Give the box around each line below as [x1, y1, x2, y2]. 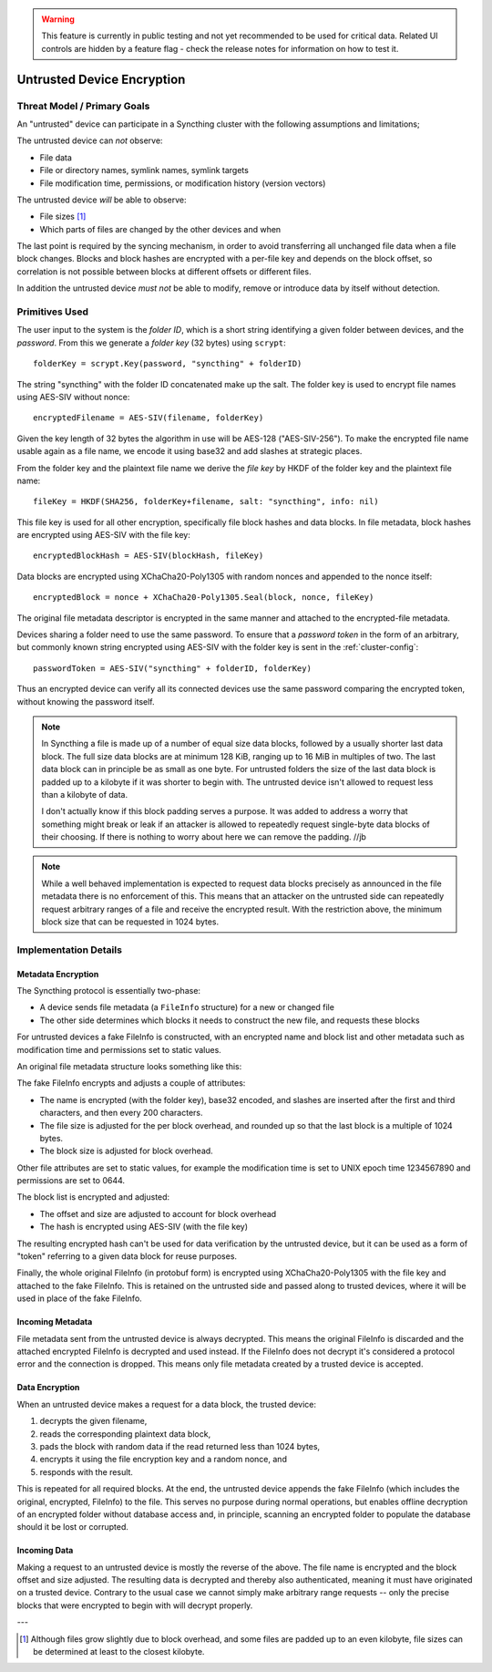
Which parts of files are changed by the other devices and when [39, 223, 282, 234]
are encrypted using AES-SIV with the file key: [16, 530, 190, 541]
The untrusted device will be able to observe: [16, 194, 187, 205]
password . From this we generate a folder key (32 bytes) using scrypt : [16, 337, 286, 348]
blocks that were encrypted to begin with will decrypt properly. [16, 1600, 253, 1611]
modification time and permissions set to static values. [16, 1044, 222, 1055]
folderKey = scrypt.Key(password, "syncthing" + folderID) [33, 358, 302, 369]
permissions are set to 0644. [16, 1175, 126, 1186]
